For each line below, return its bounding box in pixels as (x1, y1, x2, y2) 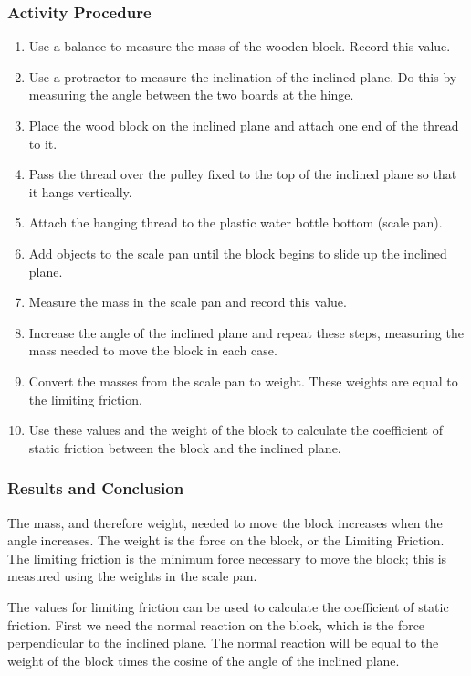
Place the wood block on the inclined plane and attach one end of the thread (28, 116, 459, 134)
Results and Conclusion (7, 477, 184, 500)
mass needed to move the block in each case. (28, 341, 277, 360)
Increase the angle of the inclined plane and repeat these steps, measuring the (28, 322, 464, 342)
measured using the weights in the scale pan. (7, 566, 257, 586)
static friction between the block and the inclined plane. (28, 438, 341, 457)
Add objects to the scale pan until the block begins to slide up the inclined (28, 243, 447, 262)
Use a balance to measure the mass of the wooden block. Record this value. (28, 37, 451, 56)
